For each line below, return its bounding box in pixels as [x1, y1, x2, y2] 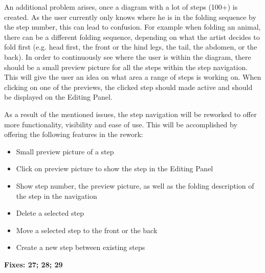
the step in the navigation [16, 190, 97, 201]
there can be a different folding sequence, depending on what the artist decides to [4, 31, 260, 42]
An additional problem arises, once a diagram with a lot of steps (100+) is [4, 2, 238, 12]
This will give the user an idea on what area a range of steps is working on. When [4, 72, 261, 82]
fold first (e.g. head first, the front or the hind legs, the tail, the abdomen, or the [4, 41, 257, 52]
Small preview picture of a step [16, 146, 114, 156]
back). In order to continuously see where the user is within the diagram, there [4, 51, 251, 62]
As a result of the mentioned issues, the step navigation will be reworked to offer [4, 108, 257, 119]
